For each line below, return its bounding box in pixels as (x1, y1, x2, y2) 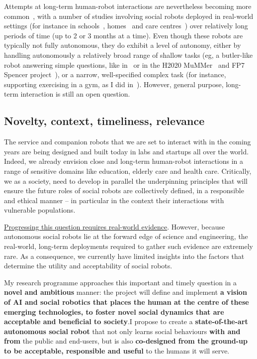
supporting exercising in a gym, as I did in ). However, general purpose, (4, 79, 224, 89)
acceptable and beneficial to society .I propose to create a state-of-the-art (4, 316, 248, 327)
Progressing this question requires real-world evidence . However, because (4, 221, 225, 232)
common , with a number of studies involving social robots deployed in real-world (4, 10, 254, 21)
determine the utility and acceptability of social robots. (4, 260, 172, 271)
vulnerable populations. (4, 205, 76, 215)
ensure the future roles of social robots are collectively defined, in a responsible (4, 185, 244, 196)
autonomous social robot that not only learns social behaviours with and (4, 326, 241, 336)
